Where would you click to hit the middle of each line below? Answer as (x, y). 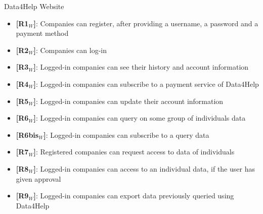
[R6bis (27, 135)
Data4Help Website (34, 6)
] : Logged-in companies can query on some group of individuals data (140, 118)
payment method (42, 33)
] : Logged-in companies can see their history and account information (141, 67)
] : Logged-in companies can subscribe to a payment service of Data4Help (146, 84)
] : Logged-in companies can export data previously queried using (134, 196)
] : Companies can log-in (70, 50)
